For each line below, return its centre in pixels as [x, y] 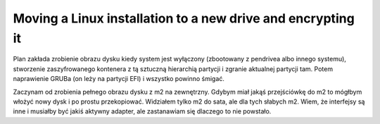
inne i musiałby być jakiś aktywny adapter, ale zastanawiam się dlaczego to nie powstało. [142, 111]
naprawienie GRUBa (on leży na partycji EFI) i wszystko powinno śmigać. [119, 79]
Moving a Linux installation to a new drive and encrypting [184, 18]
